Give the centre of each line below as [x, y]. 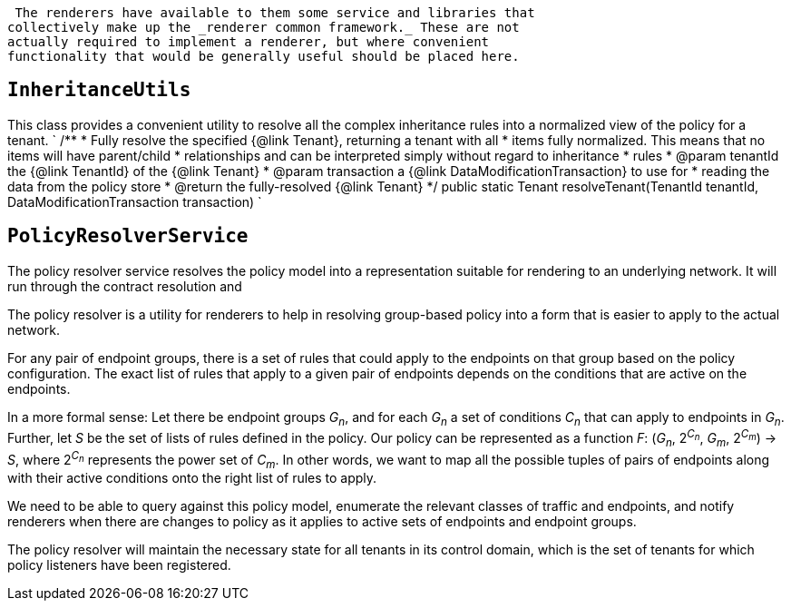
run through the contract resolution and [125, 286]
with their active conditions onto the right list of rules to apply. [192, 478]
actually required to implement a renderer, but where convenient [249, 42]
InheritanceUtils [99, 90]
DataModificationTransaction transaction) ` [135, 201]
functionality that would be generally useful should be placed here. [264, 56]
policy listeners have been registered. [119, 565]
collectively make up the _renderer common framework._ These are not [264, 27]
